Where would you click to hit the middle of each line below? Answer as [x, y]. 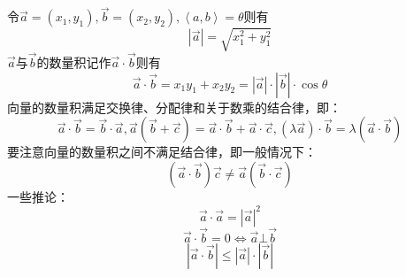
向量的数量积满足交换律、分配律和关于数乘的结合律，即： [174, 107]
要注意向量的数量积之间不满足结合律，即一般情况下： [162, 152]
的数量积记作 [74, 62]
